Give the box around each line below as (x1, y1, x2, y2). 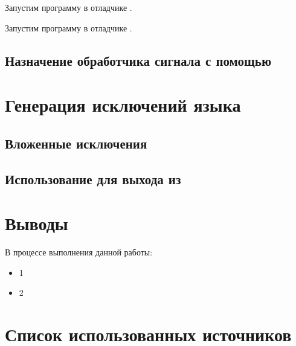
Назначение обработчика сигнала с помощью (5, 51, 272, 69)
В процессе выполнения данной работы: (5, 246, 153, 258)
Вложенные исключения (5, 133, 147, 152)
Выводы (5, 211, 68, 235)
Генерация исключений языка (5, 92, 241, 117)
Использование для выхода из (5, 169, 181, 188)
